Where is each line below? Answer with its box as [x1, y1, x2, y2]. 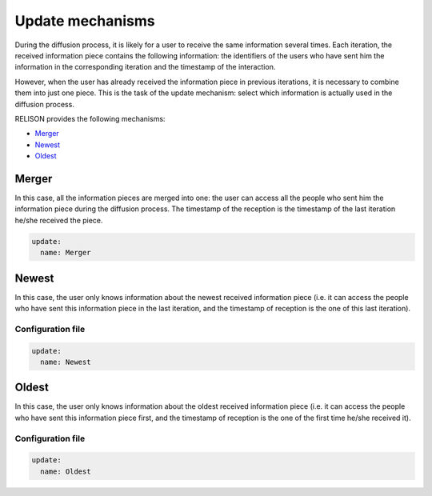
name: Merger [40, 248, 91, 258]
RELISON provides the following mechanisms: [14, 114, 166, 123]
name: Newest [40, 357, 91, 366]
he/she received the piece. [14, 215, 103, 225]
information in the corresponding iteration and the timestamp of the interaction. [14, 62, 276, 72]
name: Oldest [40, 466, 91, 476]
